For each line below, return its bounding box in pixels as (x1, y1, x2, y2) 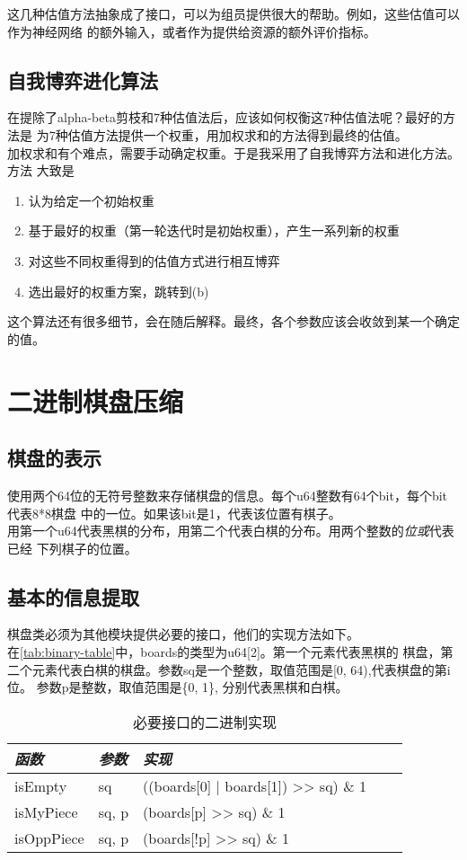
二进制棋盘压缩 (7, 382, 184, 419)
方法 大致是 (7, 161, 75, 180)
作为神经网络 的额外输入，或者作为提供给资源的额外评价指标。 (7, 22, 376, 40)
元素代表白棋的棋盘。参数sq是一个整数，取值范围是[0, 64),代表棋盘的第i (31, 660, 451, 678)
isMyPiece (14, 801, 78, 822)
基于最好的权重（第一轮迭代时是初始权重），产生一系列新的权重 (28, 221, 400, 240)
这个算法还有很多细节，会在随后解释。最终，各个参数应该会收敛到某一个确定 (7, 312, 460, 331)
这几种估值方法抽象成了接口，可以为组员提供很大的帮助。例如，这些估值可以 (7, 4, 460, 22)
